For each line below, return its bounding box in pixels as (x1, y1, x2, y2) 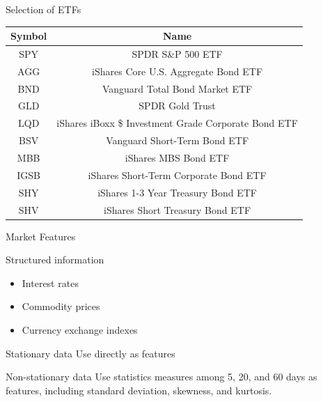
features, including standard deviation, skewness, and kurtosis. (6, 382, 272, 397)
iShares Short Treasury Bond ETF (104, 202, 251, 217)
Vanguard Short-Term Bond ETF (106, 133, 249, 148)
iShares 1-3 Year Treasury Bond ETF (97, 185, 257, 199)
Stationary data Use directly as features (6, 346, 175, 360)
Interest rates (22, 275, 79, 290)
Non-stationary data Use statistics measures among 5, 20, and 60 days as (6, 369, 317, 384)
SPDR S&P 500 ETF (132, 46, 223, 61)
